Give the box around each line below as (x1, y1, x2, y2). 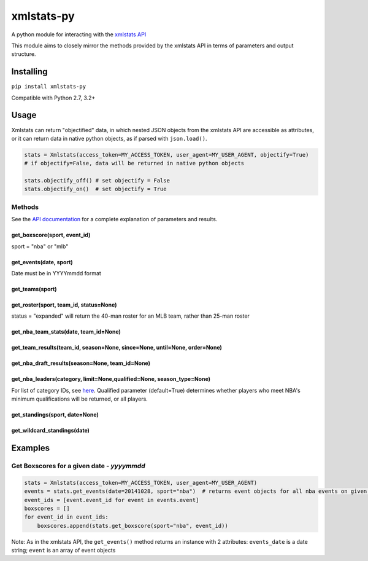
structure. (11, 50, 36, 58)
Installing (11, 66, 48, 77)
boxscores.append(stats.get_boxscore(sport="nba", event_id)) (37, 522, 228, 529)
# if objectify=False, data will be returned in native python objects (24, 160, 245, 167)
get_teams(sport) (11, 285, 58, 292)
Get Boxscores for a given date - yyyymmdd (11, 461, 145, 470)
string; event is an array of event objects (11, 547, 116, 554)
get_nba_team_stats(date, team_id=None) (11, 328, 121, 335)
